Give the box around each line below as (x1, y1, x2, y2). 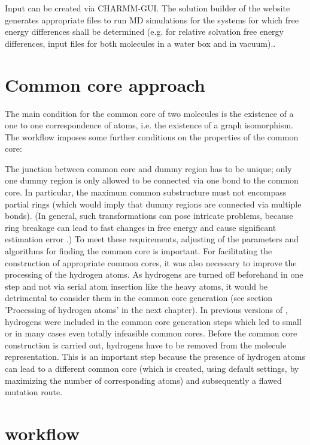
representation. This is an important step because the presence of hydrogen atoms (5, 350, 305, 363)
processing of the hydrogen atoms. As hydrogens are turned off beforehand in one (5, 268, 303, 281)
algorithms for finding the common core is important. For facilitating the (5, 245, 272, 257)
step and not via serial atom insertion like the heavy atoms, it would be (5, 279, 268, 292)
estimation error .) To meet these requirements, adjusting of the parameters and (5, 233, 299, 245)
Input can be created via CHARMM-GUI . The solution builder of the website (5, 2, 290, 14)
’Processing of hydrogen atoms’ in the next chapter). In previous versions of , (5, 303, 288, 315)
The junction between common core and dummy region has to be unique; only (5, 162, 292, 175)
